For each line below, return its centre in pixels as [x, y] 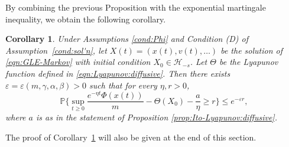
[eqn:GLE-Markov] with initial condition [78, 62]
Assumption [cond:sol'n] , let [56, 50]
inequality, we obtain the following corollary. [86, 19]
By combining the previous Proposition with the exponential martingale [136, 7]
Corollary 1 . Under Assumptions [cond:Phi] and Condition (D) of [127, 39]
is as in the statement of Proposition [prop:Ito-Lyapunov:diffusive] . [156, 117]
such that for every [123, 85]
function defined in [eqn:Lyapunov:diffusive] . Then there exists [118, 73]
